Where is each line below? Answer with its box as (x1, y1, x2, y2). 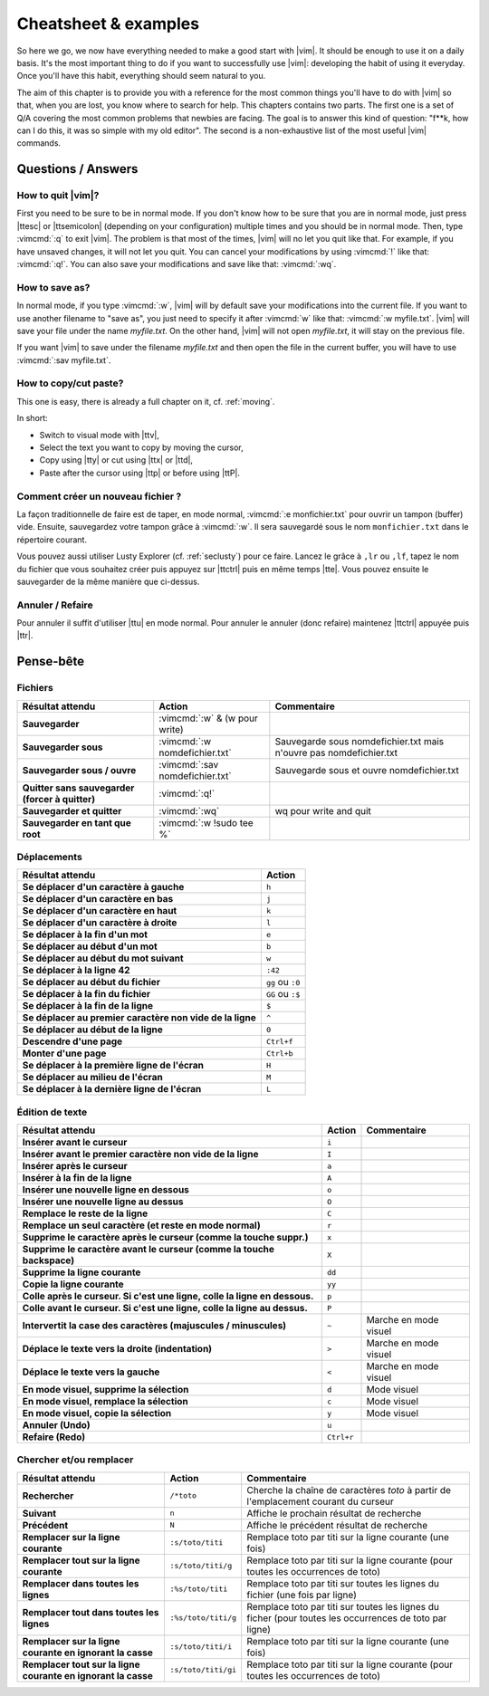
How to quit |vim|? (16, 189, 100, 202)
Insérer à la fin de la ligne (22, 1172, 132, 1184)
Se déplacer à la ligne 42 (22, 964, 130, 977)
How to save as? (16, 281, 91, 293)
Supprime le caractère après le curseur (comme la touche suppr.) (22, 1231, 309, 1244)
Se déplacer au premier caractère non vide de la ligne (22, 1011, 257, 1024)
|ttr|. (16, 630, 34, 641)
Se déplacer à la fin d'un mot (22, 928, 149, 941)
